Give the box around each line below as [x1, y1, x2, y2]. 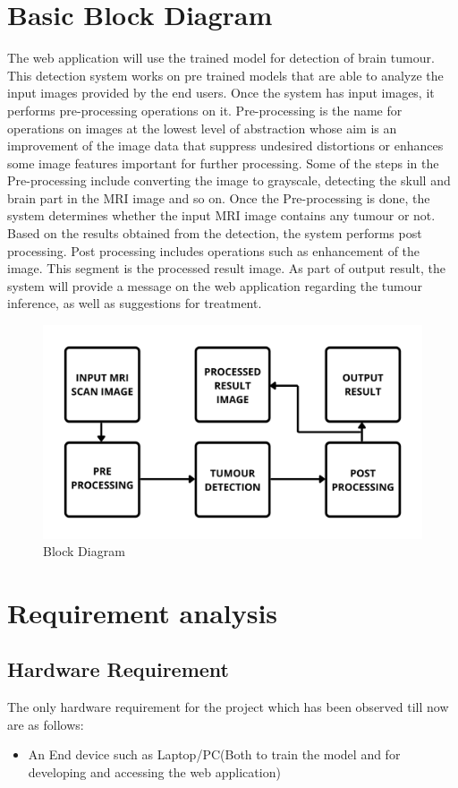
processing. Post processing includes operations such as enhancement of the [7, 241, 420, 260]
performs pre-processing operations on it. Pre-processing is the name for [7, 100, 403, 119]
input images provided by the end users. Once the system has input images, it [7, 83, 435, 102]
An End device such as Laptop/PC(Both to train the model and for [28, 745, 401, 764]
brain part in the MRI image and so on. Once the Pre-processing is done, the [7, 188, 430, 207]
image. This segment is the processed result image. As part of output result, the [7, 259, 445, 278]
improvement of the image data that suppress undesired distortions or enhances [7, 136, 444, 155]
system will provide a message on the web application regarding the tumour [7, 276, 423, 295]
